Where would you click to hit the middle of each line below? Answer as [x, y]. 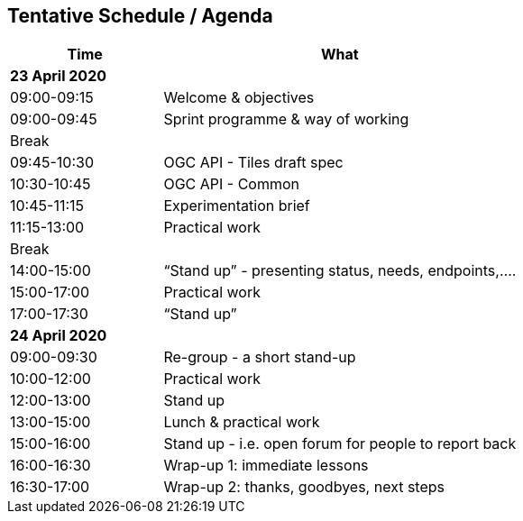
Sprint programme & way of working [286, 119]
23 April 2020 [59, 76]
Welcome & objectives [239, 98]
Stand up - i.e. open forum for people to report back [340, 444]
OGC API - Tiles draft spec [253, 163]
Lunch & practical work [242, 422]
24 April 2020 [59, 336]
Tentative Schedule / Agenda [140, 16]
